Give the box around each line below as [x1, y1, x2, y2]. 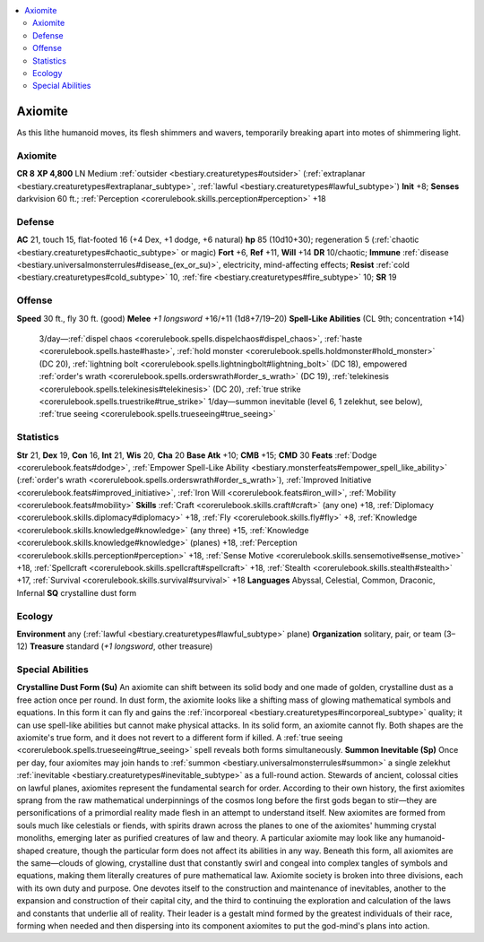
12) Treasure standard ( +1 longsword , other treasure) [16, 641, 213, 652]
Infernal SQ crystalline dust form [16, 587, 137, 598]
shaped [16, 845, 45, 856]
